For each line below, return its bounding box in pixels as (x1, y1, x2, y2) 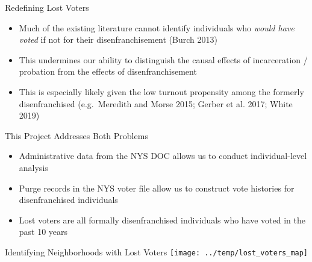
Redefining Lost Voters (5, 1, 89, 13)
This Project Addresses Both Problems (5, 129, 148, 142)
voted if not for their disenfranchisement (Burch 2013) (19, 33, 217, 46)
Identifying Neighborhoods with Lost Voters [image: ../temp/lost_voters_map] (5, 245, 308, 258)
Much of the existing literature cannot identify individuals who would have (19, 21, 295, 34)
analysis (19, 161, 48, 173)
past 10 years (19, 225, 68, 238)
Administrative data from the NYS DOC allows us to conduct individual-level (19, 149, 307, 162)
